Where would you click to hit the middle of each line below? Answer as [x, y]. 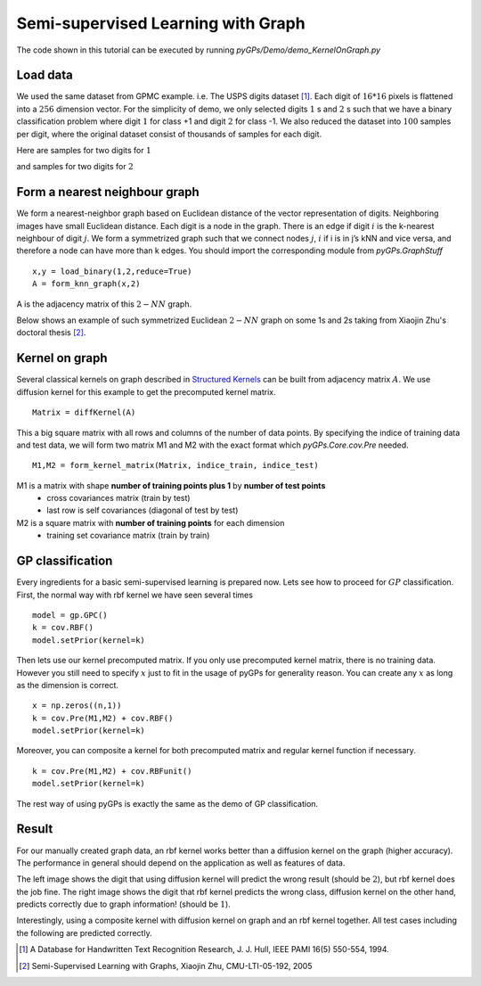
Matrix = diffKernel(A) [84, 413]
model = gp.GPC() [70, 615]
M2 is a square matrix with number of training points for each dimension [151, 522]
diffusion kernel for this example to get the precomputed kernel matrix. [146, 391]
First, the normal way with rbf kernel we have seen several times [135, 595]
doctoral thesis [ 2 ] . [51, 333]
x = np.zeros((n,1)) [77, 706]
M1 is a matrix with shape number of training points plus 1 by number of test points [171, 485]
